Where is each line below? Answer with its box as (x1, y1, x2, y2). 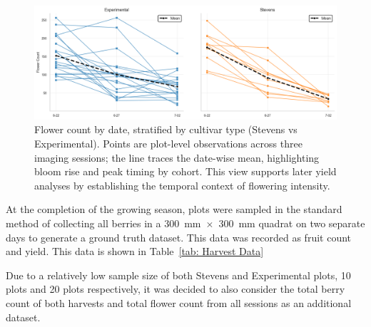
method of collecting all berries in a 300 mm (6, 215, 201, 230)
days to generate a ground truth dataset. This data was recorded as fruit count (6, 229, 352, 244)
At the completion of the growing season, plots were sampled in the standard (6, 202, 342, 217)
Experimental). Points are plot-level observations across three (34, 136, 303, 151)
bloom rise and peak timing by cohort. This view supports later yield (34, 164, 337, 179)
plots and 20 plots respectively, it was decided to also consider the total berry (6, 281, 345, 296)
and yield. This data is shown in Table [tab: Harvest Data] (6, 244, 264, 259)
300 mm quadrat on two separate (218, 215, 365, 230)
